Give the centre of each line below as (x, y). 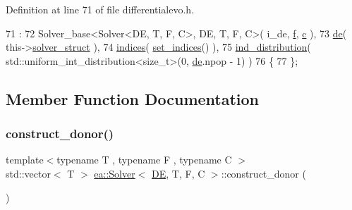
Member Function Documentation (133, 98)
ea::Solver (115, 173)
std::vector (28, 173)
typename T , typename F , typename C (144, 160)
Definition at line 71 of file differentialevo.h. (100, 9)
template (25, 160)
